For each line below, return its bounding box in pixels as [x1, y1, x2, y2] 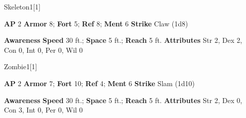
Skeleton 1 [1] [4, 1, 41, 11]
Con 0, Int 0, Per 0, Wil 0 [4, 44, 83, 55]
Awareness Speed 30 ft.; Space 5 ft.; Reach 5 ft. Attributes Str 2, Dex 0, [4, 95, 243, 105]
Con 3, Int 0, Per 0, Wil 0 [4, 105, 83, 115]
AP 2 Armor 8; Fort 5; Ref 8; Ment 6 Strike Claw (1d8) [4, 18, 188, 28]
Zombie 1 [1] [4, 61, 37, 72]
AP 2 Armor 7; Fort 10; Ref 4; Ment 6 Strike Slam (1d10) [4, 78, 195, 88]
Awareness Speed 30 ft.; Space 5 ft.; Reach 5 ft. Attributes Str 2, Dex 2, [4, 35, 243, 45]
